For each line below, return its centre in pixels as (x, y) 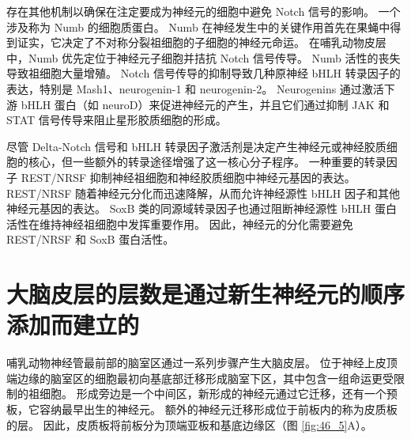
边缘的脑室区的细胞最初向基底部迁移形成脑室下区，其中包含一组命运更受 (205, 378)
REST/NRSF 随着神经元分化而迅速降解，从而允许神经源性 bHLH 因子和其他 (203, 193)
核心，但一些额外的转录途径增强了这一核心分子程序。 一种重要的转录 (207, 162)
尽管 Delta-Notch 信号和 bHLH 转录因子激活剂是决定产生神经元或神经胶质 (196, 146)
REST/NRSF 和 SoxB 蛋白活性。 (90, 239)
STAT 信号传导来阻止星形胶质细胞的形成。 (117, 120)
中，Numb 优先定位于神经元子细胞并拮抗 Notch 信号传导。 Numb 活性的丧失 (204, 57)
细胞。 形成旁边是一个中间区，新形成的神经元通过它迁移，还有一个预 (218, 394)
